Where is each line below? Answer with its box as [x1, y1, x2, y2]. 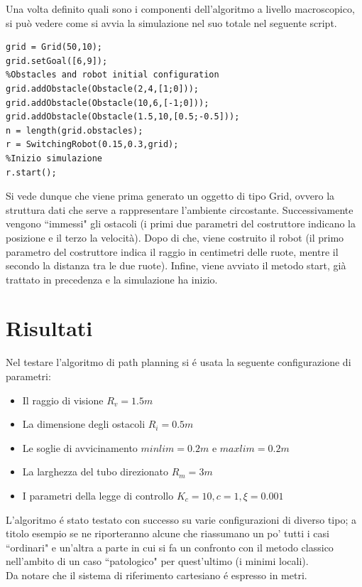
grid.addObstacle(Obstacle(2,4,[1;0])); [6, 83, 199, 94]
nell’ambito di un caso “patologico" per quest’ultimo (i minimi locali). [6, 554, 309, 569]
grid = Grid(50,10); [6, 42, 103, 53]
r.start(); [6, 167, 57, 178]
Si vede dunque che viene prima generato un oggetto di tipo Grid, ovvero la [6, 188, 335, 203]
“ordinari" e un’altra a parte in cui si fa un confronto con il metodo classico [6, 539, 334, 554]
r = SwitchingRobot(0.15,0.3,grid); [6, 139, 179, 150]
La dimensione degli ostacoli [22, 416, 146, 431]
